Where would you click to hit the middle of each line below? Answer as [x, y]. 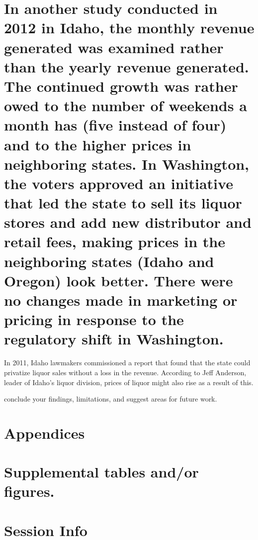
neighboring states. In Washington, [127, 164]
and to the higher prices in [98, 144]
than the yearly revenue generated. [127, 66]
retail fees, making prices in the [115, 241]
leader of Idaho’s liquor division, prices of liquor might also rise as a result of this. [129, 382]
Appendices [44, 433]
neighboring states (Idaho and [109, 261]
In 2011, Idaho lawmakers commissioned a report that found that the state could [127, 363]
